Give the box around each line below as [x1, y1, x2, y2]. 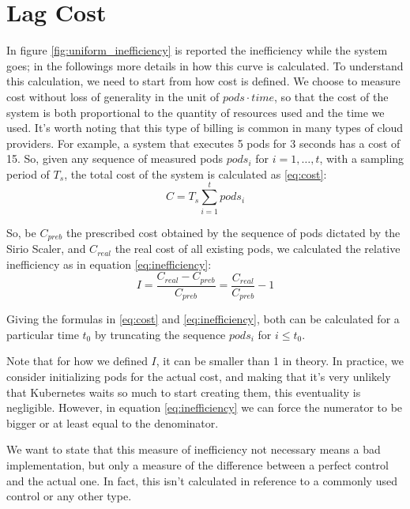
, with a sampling [319, 150, 404, 167]
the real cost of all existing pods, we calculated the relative [115, 240, 401, 257]
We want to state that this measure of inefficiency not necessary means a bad [6, 441, 381, 458]
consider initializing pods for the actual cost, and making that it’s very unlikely [6, 368, 391, 384]
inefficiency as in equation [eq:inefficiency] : [6, 255, 212, 272]
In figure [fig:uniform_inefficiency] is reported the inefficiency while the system [6, 42, 388, 58]
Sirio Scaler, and [6, 240, 86, 257]
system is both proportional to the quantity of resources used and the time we [6, 104, 385, 120]
